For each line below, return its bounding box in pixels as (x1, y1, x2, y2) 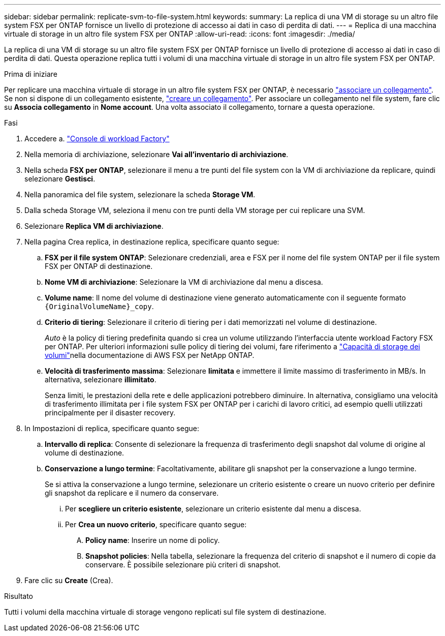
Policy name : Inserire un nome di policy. (85, 536, 220, 544)
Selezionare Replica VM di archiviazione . (24, 222, 164, 230)
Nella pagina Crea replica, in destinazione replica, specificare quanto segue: (24, 237, 279, 246)
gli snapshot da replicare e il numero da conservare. (45, 489, 219, 497)
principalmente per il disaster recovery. (45, 408, 176, 417)
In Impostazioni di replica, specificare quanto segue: (24, 424, 199, 433)
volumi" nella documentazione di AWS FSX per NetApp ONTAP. (45, 351, 255, 359)
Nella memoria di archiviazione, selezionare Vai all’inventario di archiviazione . (24, 150, 289, 159)
